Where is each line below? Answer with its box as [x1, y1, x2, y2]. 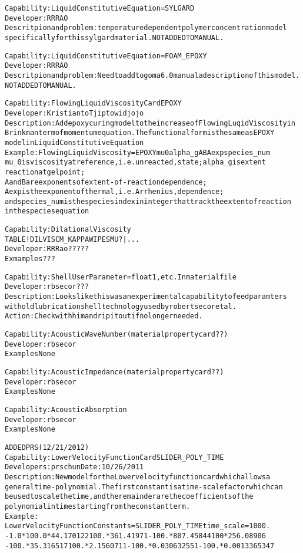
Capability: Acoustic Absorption [5, 405, 127, 414]
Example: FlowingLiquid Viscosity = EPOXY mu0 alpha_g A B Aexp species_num [5, 148, 271, 157]
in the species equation [5, 207, 89, 216]
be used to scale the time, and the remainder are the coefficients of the [5, 492, 254, 501]
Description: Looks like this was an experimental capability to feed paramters [5, 292, 287, 301]
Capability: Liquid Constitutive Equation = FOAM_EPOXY [5, 51, 207, 60]
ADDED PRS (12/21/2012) [5, 443, 89, 452]
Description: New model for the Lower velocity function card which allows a [5, 472, 271, 481]
